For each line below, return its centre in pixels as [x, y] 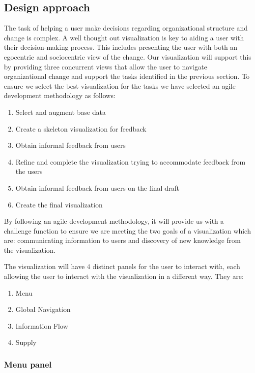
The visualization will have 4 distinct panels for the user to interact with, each [122, 266]
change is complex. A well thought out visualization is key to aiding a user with [124, 37]
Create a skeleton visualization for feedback [81, 128]
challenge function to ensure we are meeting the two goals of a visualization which [127, 230]
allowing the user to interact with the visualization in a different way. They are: [124, 276]
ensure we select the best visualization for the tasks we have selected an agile [120, 85]
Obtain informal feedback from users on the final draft [98, 187]
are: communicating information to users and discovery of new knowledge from [122, 240]
